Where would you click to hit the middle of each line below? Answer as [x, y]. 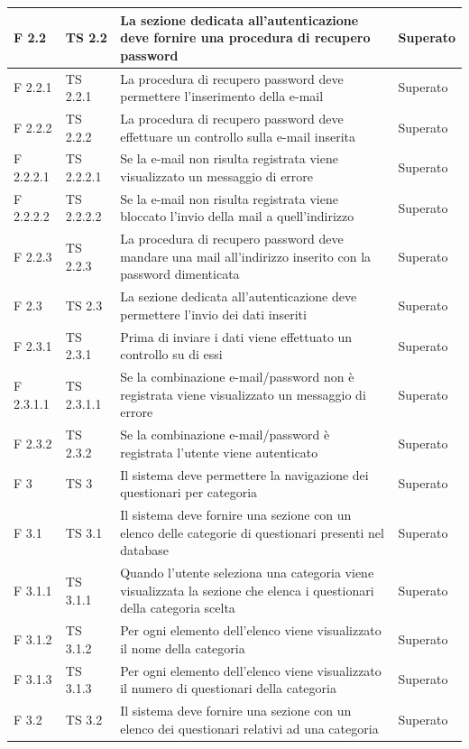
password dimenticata [180, 274]
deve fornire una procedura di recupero [245, 37]
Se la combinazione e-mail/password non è [237, 377]
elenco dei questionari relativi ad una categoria [249, 728]
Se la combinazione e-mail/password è [225, 435]
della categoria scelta [178, 608]
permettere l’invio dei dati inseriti [213, 314]
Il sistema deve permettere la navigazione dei [244, 474]
